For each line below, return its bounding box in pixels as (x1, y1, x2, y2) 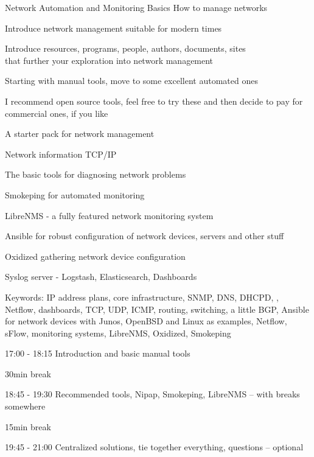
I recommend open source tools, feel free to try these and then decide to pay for (5, 94, 303, 107)
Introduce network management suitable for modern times (5, 21, 222, 34)
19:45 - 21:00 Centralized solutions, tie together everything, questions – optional (5, 441, 304, 453)
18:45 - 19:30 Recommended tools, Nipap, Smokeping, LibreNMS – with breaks (5, 388, 300, 400)
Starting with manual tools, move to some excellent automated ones (5, 74, 258, 87)
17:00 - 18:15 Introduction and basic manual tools (5, 347, 190, 360)
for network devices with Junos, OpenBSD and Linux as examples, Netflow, (5, 315, 287, 327)
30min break (5, 367, 51, 380)
